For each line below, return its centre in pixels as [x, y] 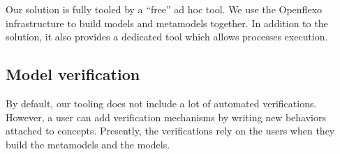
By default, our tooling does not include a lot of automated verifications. [161, 103]
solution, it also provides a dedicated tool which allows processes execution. [167, 37]
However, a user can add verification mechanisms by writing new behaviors [166, 117]
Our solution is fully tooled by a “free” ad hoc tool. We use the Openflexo [164, 9]
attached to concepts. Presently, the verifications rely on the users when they [170, 131]
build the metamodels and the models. [88, 144]
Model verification [73, 74]
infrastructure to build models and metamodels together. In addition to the [167, 23]
